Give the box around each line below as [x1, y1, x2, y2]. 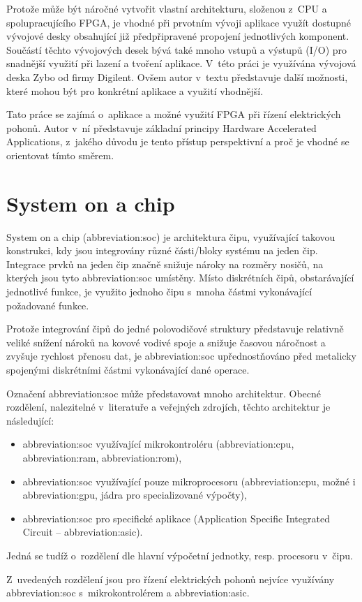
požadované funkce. [6, 298, 89, 312]
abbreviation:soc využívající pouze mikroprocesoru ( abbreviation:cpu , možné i [22, 473, 356, 488]
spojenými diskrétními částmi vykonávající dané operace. [6, 362, 250, 376]
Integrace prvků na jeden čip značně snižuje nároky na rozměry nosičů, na [6, 256, 324, 271]
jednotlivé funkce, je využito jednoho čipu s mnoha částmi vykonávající [6, 284, 312, 299]
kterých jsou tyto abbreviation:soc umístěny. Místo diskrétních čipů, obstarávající [6, 270, 354, 285]
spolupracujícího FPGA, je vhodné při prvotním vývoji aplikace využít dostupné [6, 15, 351, 29]
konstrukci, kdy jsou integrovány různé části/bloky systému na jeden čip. [6, 243, 318, 258]
